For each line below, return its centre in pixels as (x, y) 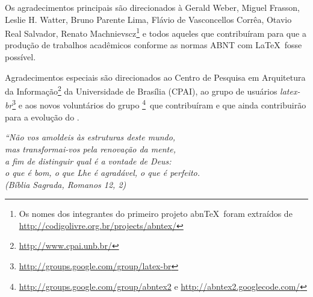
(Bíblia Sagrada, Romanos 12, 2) (66, 184)
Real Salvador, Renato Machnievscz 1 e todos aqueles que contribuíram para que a (156, 32)
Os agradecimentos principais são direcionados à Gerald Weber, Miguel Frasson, (152, 7)
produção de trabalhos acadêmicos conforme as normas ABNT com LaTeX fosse (153, 45)
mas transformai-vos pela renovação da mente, (90, 148)
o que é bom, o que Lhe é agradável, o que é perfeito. (103, 173)
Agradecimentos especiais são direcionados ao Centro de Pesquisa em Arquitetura (155, 77)
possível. (20, 57)
